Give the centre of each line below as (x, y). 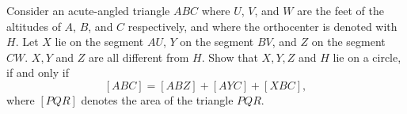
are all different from (139, 57)
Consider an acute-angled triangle (88, 10)
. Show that (230, 57)
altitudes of (34, 26)
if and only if (38, 72)
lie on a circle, (367, 57)
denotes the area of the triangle (157, 99)
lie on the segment (99, 42)
